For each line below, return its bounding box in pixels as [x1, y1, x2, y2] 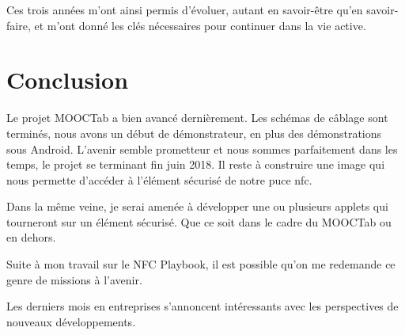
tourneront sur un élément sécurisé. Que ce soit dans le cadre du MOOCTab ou [6, 213, 392, 230]
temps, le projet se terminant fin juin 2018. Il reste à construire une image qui [6, 156, 385, 173]
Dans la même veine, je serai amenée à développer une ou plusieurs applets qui [6, 198, 388, 215]
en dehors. [6, 229, 56, 246]
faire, [6, 17, 31, 33]
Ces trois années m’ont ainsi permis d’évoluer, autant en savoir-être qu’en [6, 2, 363, 17]
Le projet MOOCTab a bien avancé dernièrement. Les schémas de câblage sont [6, 109, 388, 126]
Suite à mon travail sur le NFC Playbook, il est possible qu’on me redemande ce [6, 256, 396, 272]
